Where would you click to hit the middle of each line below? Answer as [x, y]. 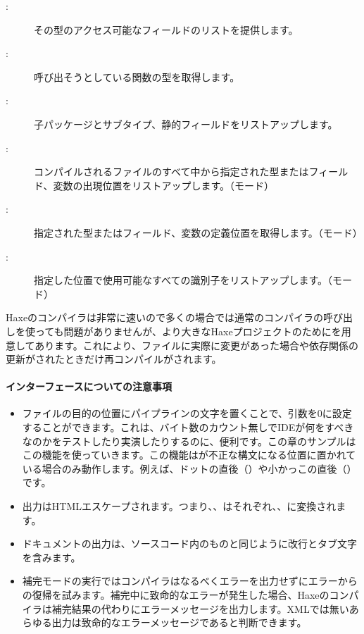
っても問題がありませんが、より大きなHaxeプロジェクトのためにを [188, 331]
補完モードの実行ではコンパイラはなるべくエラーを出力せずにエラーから [190, 581]
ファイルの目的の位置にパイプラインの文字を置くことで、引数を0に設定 [187, 413]
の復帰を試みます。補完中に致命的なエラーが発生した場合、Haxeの [176, 595]
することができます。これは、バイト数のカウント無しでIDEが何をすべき [188, 427]
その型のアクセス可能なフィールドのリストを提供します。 [166, 29]
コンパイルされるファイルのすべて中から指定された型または [171, 172]
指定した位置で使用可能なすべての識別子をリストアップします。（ [183, 280]
